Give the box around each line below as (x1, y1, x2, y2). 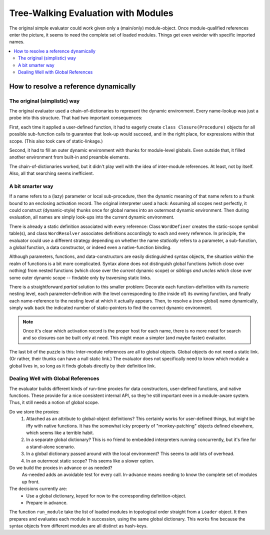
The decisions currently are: (9, 485, 67, 492)
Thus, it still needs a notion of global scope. (9, 399, 99, 405)
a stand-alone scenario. (26, 443, 75, 449)
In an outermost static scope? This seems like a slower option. (26, 457, 154, 463)
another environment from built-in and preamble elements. (9, 154, 130, 160)
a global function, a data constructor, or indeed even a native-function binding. (9, 244, 172, 250)
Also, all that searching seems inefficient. (9, 170, 94, 176)
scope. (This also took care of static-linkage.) (9, 138, 103, 144)
